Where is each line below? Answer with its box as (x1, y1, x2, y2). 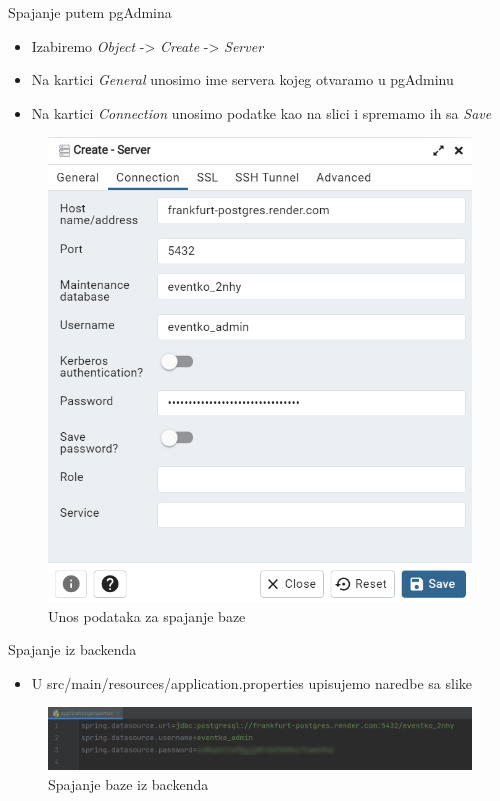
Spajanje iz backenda (8, 639, 137, 660)
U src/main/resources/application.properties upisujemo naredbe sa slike (31, 672, 473, 693)
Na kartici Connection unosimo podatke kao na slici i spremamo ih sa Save (31, 102, 492, 123)
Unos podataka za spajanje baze (48, 605, 246, 626)
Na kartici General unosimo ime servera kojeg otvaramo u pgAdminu (31, 69, 454, 90)
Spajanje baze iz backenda (48, 774, 209, 794)
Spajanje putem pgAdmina (8, 2, 172, 22)
